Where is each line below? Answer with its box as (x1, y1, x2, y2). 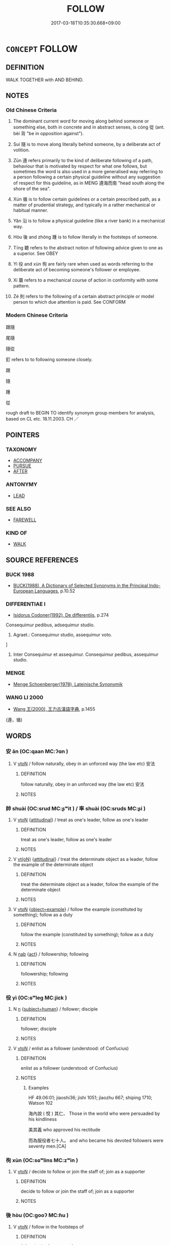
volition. (13, 147, 30, 153)
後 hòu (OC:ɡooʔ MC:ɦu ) (6, 1212, 69, 1219)
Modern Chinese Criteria (6, 312, 68, 319)
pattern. (13, 283, 30, 289)
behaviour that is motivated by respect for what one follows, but (13, 163, 147, 169)
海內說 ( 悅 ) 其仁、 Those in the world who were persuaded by (28, 1110, 160, 1116)
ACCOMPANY (13, 458, 43, 464)
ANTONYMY (6, 481, 38, 488)
